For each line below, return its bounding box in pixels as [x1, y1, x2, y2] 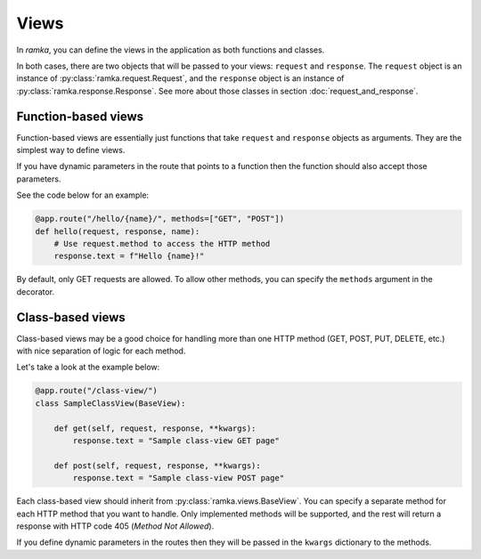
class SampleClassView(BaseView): [35, 398, 186, 409]
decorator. [16, 286, 55, 297]
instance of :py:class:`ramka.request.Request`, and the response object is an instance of [16, 73, 345, 84]
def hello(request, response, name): [35, 226, 200, 236]
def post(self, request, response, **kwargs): [53, 460, 262, 471]
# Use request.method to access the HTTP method [53, 239, 271, 248]
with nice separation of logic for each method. [16, 345, 186, 356]
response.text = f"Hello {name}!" [53, 251, 205, 262]
